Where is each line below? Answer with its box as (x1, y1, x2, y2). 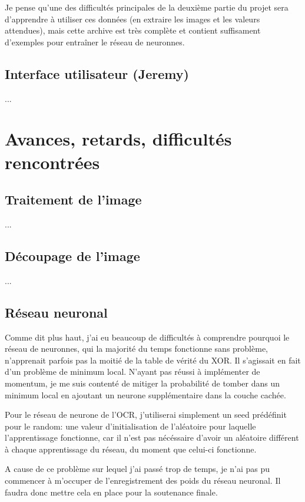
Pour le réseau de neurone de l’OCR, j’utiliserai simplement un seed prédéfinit (5, 408, 287, 421)
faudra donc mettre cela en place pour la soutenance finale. (5, 486, 218, 498)
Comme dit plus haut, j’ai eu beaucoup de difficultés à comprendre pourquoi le (5, 331, 290, 343)
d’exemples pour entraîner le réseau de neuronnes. (5, 35, 185, 48)
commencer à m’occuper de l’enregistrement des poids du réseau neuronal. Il (5, 474, 281, 487)
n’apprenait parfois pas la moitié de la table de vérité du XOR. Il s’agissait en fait (5, 354, 301, 366)
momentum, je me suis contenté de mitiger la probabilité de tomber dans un (5, 376, 280, 389)
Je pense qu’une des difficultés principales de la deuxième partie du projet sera (5, 1, 289, 13)
